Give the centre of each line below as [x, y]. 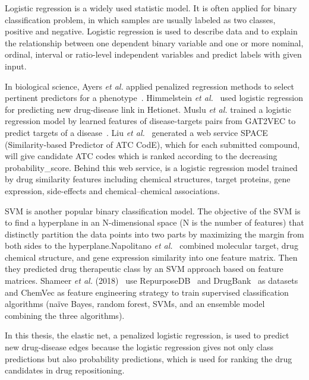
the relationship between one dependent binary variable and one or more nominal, [154, 42]
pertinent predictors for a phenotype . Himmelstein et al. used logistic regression [154, 98]
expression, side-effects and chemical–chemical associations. [112, 190]
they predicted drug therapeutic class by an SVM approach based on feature [144, 269]
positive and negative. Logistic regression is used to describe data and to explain [151, 31]
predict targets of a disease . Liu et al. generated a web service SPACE [136, 132]
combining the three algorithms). [65, 315]
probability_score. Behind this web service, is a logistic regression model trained [151, 167]
